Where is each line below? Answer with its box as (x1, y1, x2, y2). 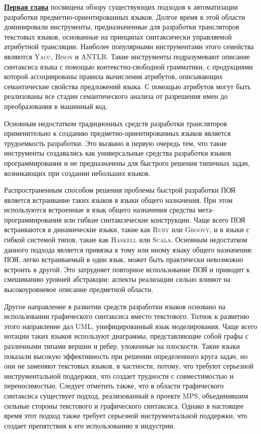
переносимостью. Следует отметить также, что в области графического (4, 380, 224, 391)
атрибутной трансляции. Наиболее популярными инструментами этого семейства (4, 41, 254, 52)
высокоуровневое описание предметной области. (4, 284, 154, 295)
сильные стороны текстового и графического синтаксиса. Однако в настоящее (4, 400, 244, 411)
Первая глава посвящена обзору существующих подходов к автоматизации (4, 2, 238, 12)
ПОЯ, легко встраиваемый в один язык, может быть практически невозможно (4, 254, 243, 265)
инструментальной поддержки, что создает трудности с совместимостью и (4, 370, 234, 381)
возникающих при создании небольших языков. (4, 167, 151, 178)
